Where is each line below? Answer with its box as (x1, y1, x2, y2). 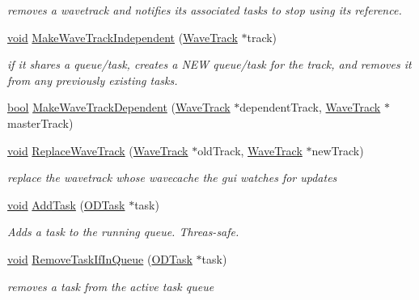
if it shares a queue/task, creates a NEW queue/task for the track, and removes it (7, 56, 412, 73)
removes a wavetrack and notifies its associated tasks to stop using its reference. (7, 2, 402, 18)
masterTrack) (7, 114, 74, 131)
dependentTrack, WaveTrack (239, 99, 381, 116)
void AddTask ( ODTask (7, 196, 125, 213)
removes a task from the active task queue (7, 277, 214, 294)
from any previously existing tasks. (7, 71, 178, 88)
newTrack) (311, 142, 364, 158)
